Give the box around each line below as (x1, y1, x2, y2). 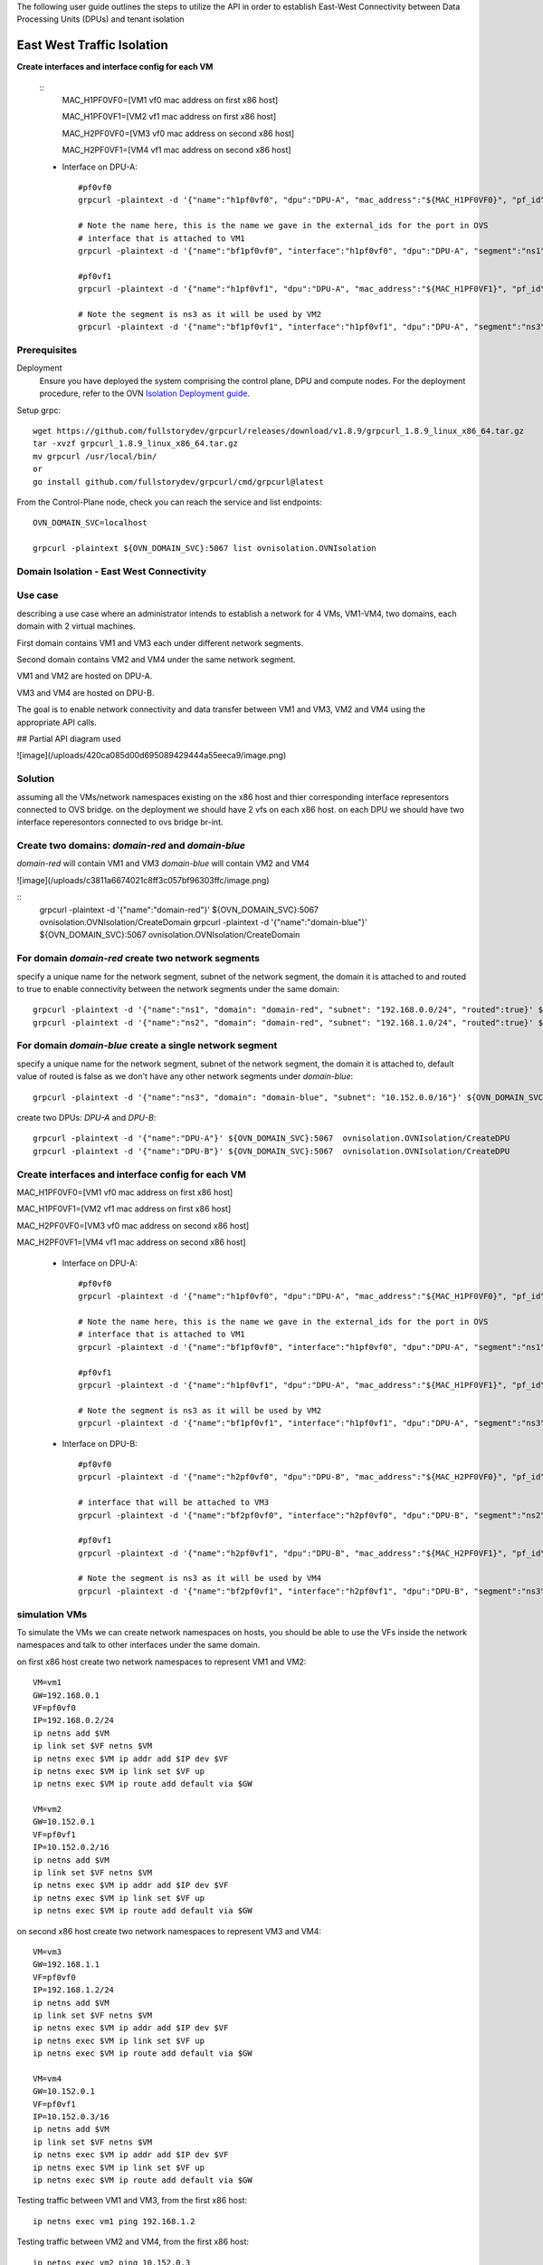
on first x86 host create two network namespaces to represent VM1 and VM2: (16, 1656, 307, 1667)
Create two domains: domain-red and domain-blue (16, 839, 246, 852)
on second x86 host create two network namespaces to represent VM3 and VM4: (16, 1925, 321, 1936)
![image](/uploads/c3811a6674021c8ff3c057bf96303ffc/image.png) (16, 874, 270, 885)
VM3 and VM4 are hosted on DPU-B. (16, 687, 155, 698)
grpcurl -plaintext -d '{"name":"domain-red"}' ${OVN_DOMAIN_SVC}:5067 (39, 904, 319, 915)
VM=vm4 (33, 2073, 62, 2084)
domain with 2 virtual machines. (16, 621, 136, 631)
